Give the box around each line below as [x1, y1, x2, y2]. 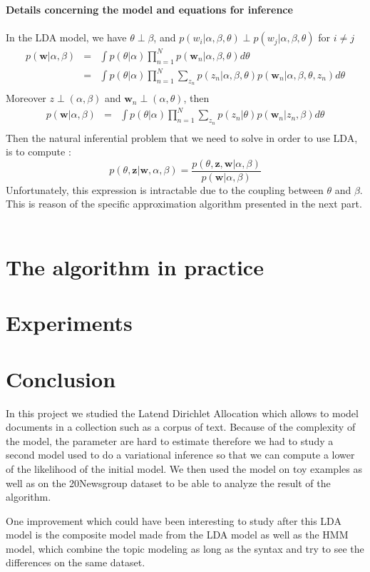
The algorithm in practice [6, 252, 264, 281]
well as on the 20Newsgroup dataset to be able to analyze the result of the [6, 475, 331, 490]
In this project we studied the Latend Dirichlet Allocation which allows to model [6, 405, 359, 420]
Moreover [6, 91, 46, 106]
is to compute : [6, 144, 71, 159]
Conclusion [6, 364, 116, 393]
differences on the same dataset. [6, 555, 145, 570]
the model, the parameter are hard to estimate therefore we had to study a [6, 433, 334, 448]
